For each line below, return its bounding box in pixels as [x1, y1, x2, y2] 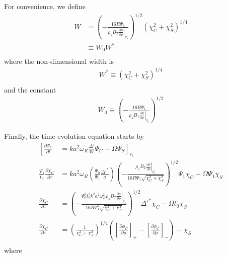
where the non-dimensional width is [4, 55, 114, 66]
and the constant [4, 84, 56, 95]
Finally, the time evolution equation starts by [4, 131, 144, 141]
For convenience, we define [4, 1, 86, 11]
